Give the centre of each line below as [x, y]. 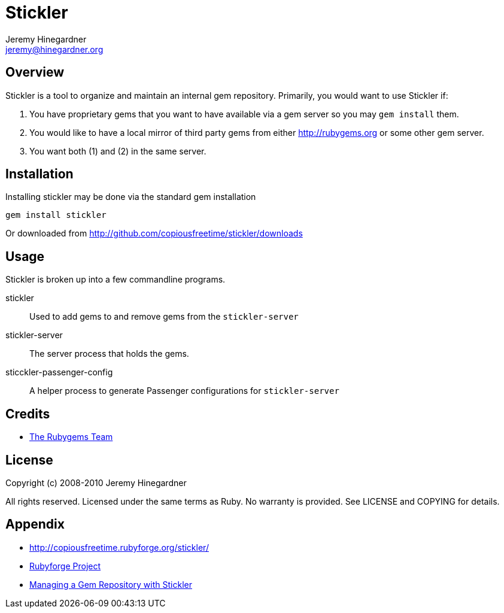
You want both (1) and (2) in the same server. [118, 151]
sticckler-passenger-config [59, 372]
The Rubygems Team [71, 437]
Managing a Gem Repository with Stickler [111, 584]
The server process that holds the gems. [109, 354]
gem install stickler [56, 215]
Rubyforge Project [65, 566]
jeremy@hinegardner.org [54, 49]
